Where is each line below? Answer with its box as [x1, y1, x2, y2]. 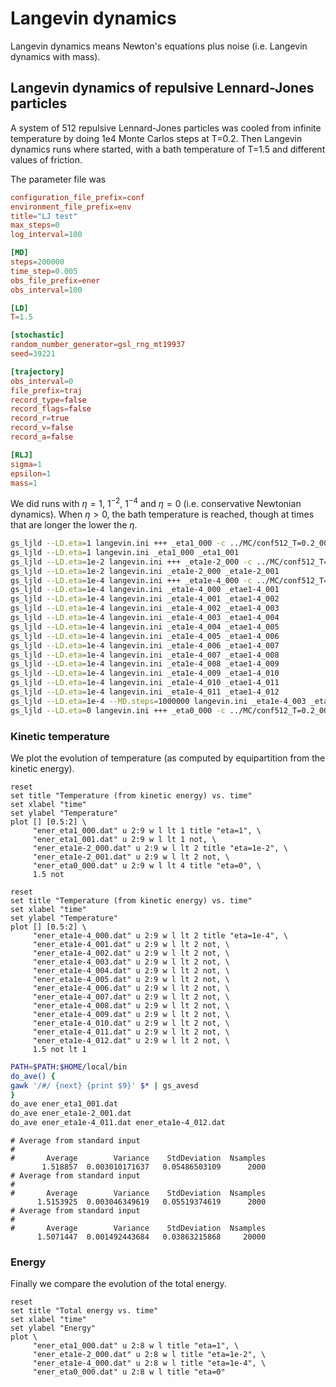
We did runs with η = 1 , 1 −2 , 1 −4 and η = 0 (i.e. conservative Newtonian [10, 496, 302, 510]
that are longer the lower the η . [10, 519, 138, 531]
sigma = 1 [10, 459, 43, 469]
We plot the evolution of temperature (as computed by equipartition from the [10, 752, 326, 764]
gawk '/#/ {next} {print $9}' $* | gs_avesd [10, 1080, 199, 1091]
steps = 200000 [10, 257, 65, 267]
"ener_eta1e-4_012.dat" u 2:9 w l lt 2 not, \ [32, 1035, 230, 1046]
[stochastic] [10, 330, 65, 341]
